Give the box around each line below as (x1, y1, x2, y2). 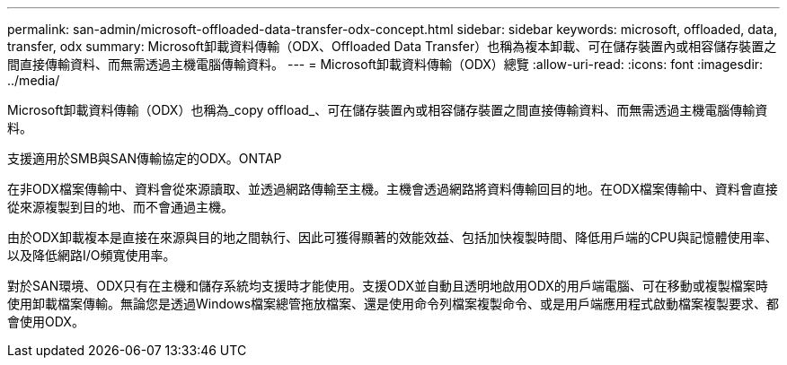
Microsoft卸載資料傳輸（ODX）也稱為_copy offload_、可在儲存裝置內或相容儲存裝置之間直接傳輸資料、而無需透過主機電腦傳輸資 (7, 102, 768, 117)
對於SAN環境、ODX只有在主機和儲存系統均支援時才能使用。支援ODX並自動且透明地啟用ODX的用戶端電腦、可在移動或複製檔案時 (7, 278, 768, 293)
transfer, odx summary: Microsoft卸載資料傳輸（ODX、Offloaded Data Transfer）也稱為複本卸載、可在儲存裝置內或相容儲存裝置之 (7, 39, 777, 54)
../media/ (7, 73, 60, 88)
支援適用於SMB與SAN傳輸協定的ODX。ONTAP (7, 151, 282, 166)
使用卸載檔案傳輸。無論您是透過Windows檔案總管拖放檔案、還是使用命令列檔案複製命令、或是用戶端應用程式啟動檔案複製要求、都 (7, 296, 780, 311)
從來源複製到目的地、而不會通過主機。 (7, 199, 234, 214)
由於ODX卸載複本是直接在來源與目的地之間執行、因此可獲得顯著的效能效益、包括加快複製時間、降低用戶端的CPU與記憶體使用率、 (7, 230, 778, 245)
